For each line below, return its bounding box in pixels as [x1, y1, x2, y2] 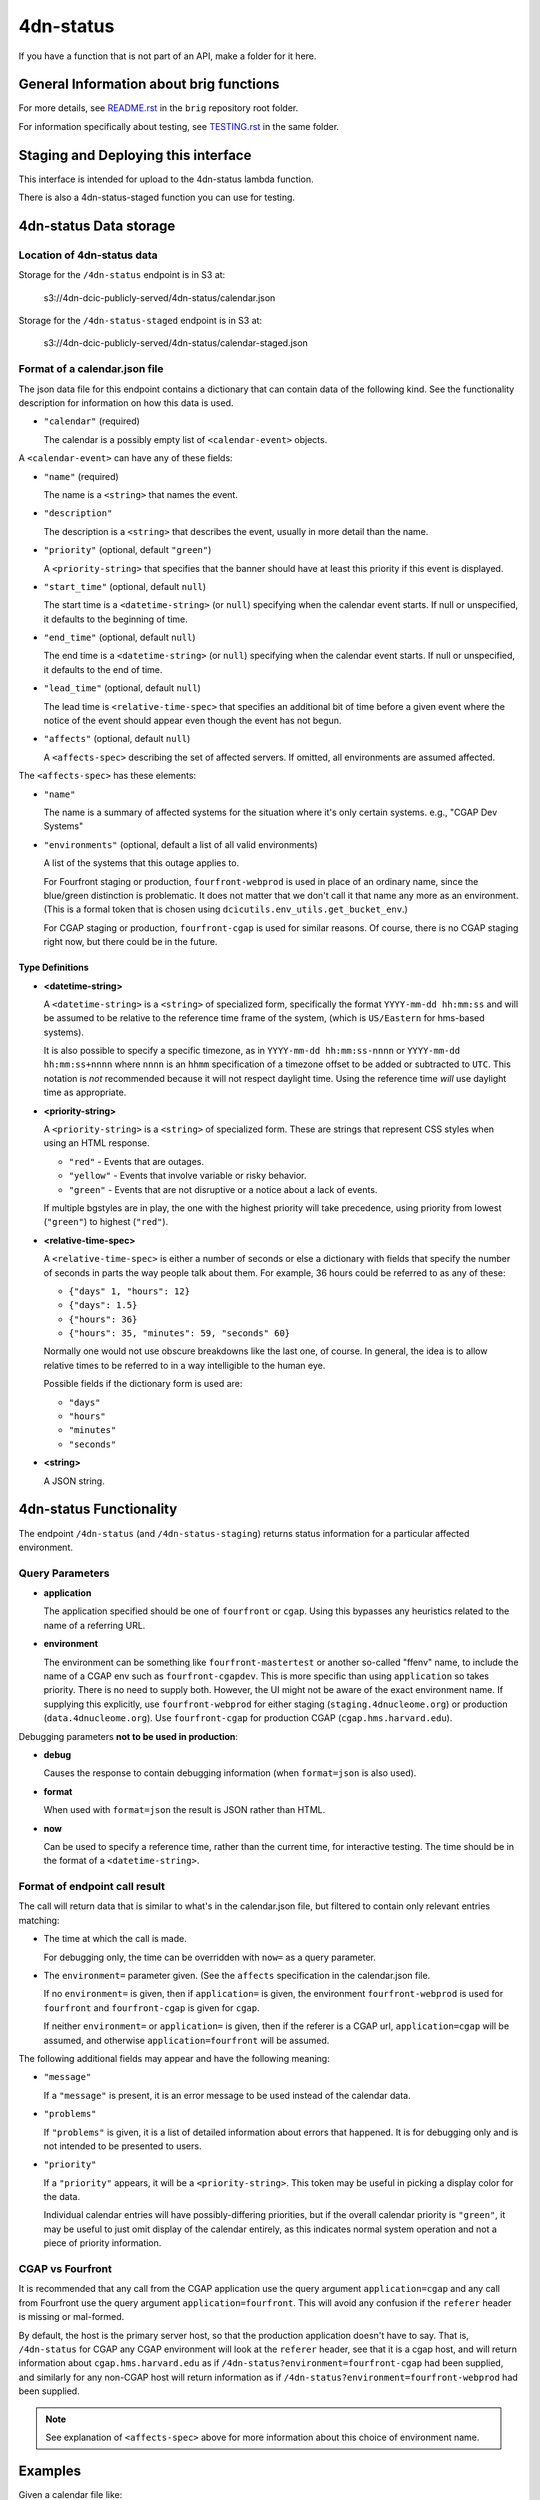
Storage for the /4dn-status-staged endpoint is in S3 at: [18, 315, 263, 327]
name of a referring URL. [43, 1619, 146, 1631]
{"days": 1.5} [68, 1300, 138, 1311]
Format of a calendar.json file [18, 362, 164, 376]
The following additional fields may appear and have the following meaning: [18, 2052, 330, 2064]
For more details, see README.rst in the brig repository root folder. [18, 102, 299, 114]
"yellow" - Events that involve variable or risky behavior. [68, 1170, 307, 1182]
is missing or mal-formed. [18, 2311, 125, 2323]
